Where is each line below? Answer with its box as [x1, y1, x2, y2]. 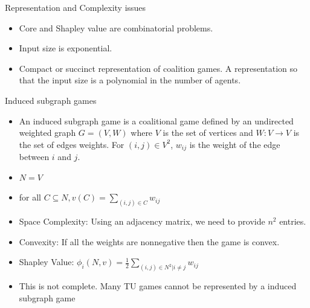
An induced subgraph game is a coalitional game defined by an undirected [19, 114, 294, 127]
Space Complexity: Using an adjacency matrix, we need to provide [19, 215, 265, 228]
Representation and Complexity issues [5, 1, 146, 13]
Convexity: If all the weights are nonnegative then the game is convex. [19, 235, 280, 248]
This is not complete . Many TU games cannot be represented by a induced [19, 280, 297, 292]
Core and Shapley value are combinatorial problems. [19, 21, 213, 34]
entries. [279, 215, 306, 228]
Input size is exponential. [19, 42, 112, 54]
